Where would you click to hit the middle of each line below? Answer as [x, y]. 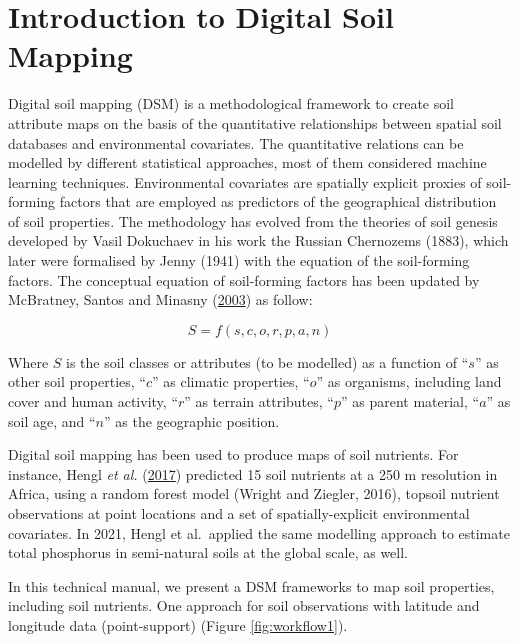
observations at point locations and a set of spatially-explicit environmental [239, 513]
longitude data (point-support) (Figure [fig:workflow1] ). [178, 624]
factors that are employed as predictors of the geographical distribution [278, 201]
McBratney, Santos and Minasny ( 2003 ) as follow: [160, 299]
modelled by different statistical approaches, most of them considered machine [247, 162]
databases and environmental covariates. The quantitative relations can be [236, 142]
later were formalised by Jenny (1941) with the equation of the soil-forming [239, 260]
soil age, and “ [52, 420]
